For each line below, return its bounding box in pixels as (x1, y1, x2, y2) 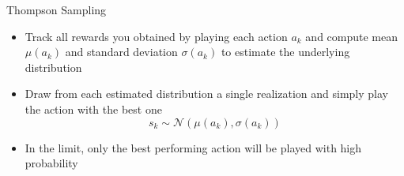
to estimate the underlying (221, 43, 350, 60)
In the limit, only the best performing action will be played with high (25, 139, 362, 155)
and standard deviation (65, 43, 178, 60)
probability (25, 155, 78, 171)
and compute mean (305, 28, 398, 44)
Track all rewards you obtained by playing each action (25, 28, 288, 44)
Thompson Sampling (6, 2, 107, 17)
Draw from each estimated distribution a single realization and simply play (25, 85, 388, 102)
